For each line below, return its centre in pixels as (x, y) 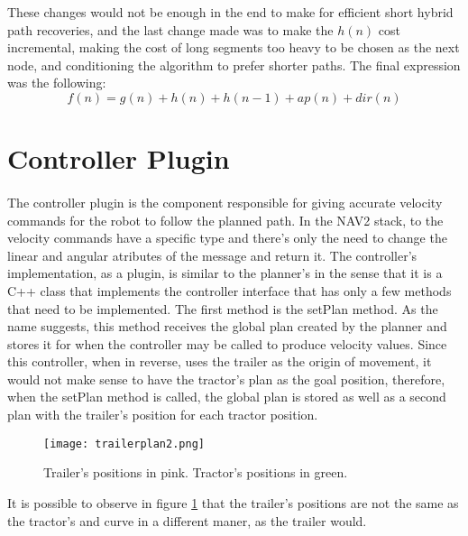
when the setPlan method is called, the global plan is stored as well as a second (227, 397)
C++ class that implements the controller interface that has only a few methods (229, 290)
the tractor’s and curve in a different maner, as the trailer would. (187, 520)
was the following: (57, 83)
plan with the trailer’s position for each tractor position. (163, 415)
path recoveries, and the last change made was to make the (170, 29)
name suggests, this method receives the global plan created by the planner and (227, 326)
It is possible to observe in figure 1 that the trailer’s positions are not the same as (233, 502)
